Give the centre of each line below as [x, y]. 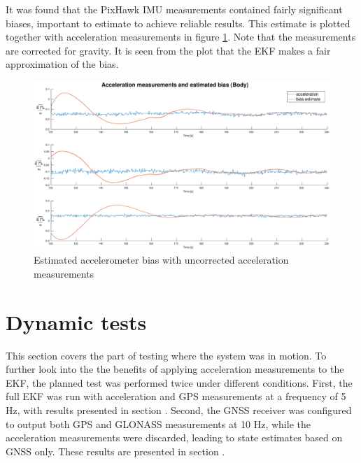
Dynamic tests [76, 321]
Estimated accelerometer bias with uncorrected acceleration [161, 260]
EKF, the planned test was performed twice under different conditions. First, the [179, 382]
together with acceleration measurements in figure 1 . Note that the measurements [181, 37]
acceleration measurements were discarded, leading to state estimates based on [174, 437]
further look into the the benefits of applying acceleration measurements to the [175, 369]
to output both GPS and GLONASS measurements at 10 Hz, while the [158, 423]
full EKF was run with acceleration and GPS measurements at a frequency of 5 [176, 396]
